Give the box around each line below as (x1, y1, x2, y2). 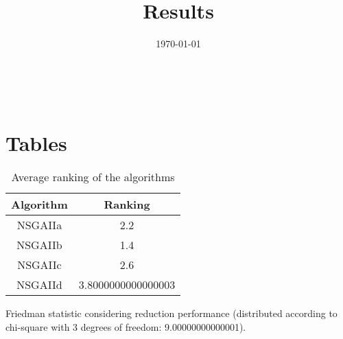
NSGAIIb (16, 237, 62, 253)
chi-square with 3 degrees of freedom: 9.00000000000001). (5, 320, 246, 334)
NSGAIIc (17, 257, 62, 273)
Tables (5, 128, 67, 156)
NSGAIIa (16, 217, 62, 233)
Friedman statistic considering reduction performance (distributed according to (5, 306, 338, 320)
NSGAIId (16, 277, 62, 293)
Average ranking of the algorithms (11, 169, 175, 185)
